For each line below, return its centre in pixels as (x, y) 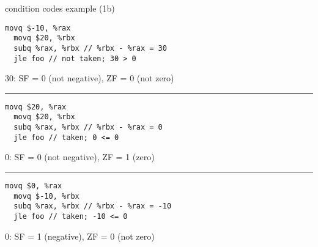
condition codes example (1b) (60, 8)
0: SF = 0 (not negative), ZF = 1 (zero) (80, 157)
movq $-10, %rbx (46, 196)
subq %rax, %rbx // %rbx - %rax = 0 (88, 127)
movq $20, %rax (36, 107)
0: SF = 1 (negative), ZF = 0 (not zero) (80, 236)
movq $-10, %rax (38, 28)
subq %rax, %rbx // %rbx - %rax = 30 (90, 48)
